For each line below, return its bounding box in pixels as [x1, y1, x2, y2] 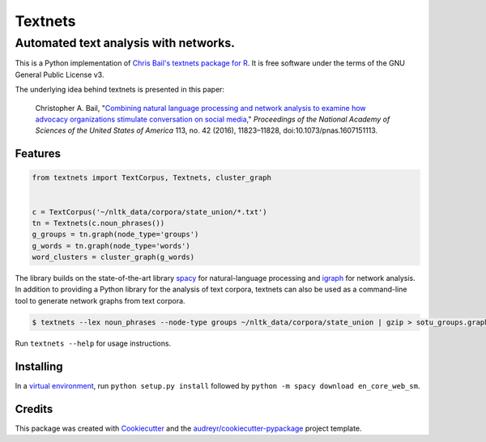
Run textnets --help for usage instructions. [15, 338, 172, 348]
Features [15, 147, 61, 161]
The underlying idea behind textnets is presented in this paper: [15, 85, 225, 95]
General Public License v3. [15, 70, 104, 79]
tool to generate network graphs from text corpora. [15, 295, 185, 305]
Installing [15, 359, 64, 373]
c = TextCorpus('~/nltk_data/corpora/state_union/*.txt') [32, 207, 267, 216]
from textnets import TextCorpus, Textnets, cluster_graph [32, 173, 271, 182]
